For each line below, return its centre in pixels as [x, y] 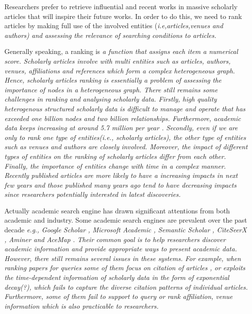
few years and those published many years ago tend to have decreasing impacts [120, 184]
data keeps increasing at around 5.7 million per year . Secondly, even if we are [121, 128]
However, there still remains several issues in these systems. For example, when [123, 258]
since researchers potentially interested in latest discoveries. [93, 194]
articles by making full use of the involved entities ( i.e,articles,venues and [114, 26]
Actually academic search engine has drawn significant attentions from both [117, 210]
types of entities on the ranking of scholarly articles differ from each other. [115, 156]
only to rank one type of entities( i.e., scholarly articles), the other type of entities [125, 137]
